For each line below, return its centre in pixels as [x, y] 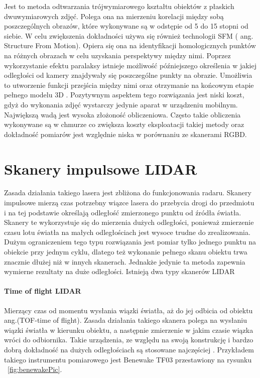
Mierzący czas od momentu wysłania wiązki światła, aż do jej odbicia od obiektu [128, 310]
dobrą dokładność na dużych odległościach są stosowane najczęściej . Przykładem [129, 349]
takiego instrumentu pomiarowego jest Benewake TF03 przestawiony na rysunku [128, 359]
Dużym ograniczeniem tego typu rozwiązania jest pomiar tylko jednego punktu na [130, 242]
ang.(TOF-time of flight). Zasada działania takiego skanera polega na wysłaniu [125, 320]
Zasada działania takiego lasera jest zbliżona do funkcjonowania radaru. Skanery [128, 193]
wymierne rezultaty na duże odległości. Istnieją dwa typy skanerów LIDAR [119, 271]
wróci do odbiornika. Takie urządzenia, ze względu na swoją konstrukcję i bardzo [129, 340]
